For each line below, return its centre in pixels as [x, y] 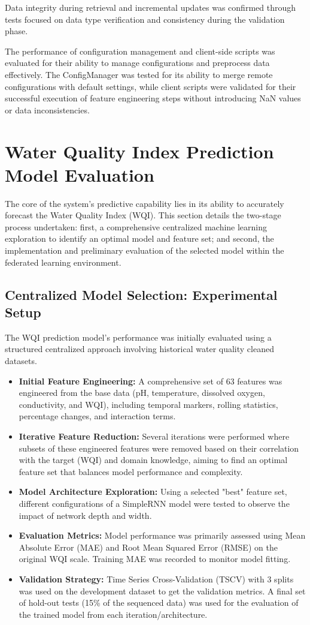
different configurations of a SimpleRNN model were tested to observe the [154, 503]
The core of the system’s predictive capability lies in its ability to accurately [145, 203]
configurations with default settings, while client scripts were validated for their [151, 86]
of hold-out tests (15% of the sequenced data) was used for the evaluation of [159, 603]
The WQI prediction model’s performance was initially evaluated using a [138, 337]
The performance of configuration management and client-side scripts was [140, 51]
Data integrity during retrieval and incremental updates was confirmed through [150, 7]
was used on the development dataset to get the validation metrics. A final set [162, 591]
